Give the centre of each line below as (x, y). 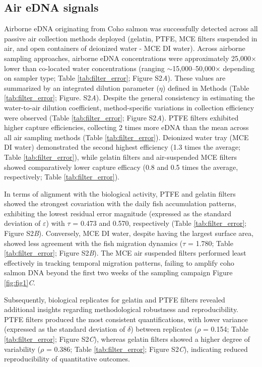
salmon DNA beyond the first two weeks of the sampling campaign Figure (118, 272)
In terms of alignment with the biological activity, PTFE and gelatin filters (120, 193)
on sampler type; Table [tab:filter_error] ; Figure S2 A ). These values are (115, 78)
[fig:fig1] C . (20, 283)
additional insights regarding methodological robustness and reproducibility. (121, 309)
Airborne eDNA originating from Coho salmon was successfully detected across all (131, 28)
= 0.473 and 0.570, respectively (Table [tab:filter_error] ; (160, 223)
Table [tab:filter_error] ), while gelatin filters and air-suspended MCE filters (121, 157)
